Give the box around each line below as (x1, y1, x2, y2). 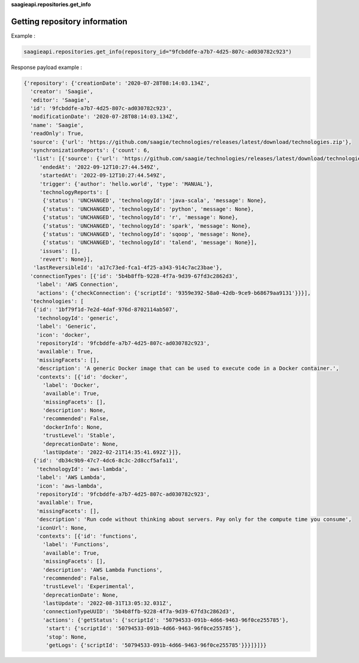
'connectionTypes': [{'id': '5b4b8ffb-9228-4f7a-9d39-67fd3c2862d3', (30, 273, 239, 279)
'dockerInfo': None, (42, 423, 103, 430)
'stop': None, (45, 633, 87, 640)
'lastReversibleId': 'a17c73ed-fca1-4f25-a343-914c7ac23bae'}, (33, 264, 223, 271)
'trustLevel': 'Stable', (42, 432, 116, 439)
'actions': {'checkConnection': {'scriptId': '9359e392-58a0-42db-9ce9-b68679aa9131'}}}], (36, 290, 311, 296)
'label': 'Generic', (36, 323, 97, 330)
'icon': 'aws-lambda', (36, 483, 103, 489)
